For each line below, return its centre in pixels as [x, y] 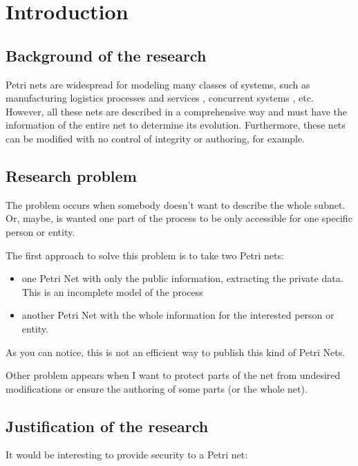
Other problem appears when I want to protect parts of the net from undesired [173, 375]
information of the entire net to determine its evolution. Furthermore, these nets [176, 125]
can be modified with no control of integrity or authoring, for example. [156, 138]
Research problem [71, 175]
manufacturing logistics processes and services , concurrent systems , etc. [160, 98]
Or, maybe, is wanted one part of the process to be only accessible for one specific [179, 218]
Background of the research [106, 55]
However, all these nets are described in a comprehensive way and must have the [176, 111]
